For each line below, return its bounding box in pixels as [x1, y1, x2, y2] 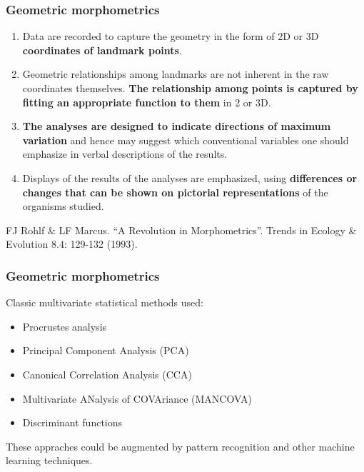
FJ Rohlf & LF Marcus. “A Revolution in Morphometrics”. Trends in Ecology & [6, 222, 357, 237]
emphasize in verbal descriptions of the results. [22, 146, 228, 161]
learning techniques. [6, 453, 93, 468]
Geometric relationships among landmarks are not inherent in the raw [22, 66, 329, 81]
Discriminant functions [22, 415, 123, 430]
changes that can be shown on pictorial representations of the [22, 184, 328, 199]
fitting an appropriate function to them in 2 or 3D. [22, 94, 271, 109]
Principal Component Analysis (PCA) [22, 343, 189, 358]
